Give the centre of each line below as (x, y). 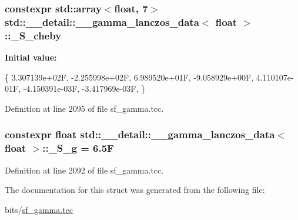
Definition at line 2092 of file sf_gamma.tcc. (84, 170)
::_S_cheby (33, 35)
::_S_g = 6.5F (78, 148)
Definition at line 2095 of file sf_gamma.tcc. (84, 108)
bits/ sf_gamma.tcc (39, 209)
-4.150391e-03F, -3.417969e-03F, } (84, 89)
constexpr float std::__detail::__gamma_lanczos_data (140, 134)
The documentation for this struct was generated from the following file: (135, 190)
